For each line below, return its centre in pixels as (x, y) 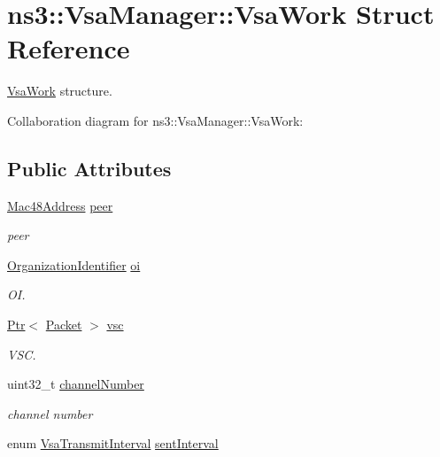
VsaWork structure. (60, 91)
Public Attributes (89, 168)
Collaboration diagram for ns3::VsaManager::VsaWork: (155, 120)
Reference (69, 48)
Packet (64, 325)
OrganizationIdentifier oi (74, 264)
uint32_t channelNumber (76, 384)
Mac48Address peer (60, 205)
